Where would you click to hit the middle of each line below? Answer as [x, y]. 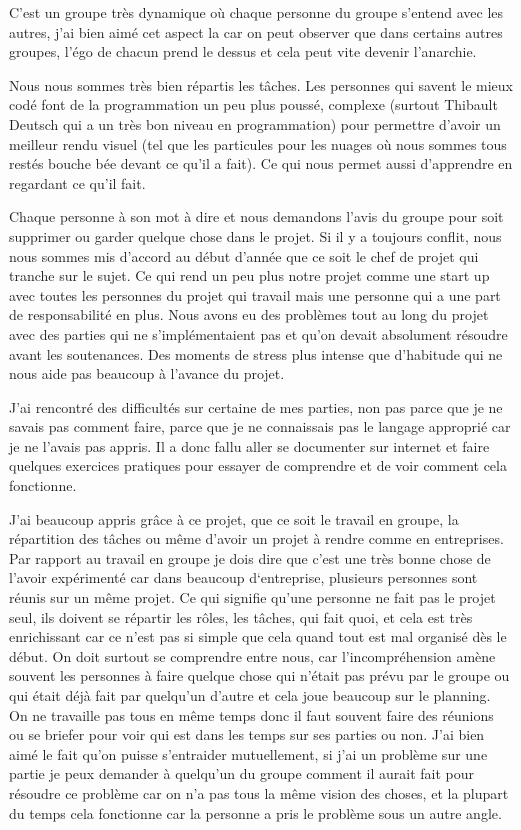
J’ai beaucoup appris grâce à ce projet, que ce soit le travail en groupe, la [234, 518]
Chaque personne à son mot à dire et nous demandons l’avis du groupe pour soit [256, 216]
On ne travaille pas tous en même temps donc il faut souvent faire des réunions [251, 714]
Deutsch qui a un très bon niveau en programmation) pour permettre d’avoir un [255, 123]
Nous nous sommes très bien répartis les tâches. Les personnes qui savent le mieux [261, 84]
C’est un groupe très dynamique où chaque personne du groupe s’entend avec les [256, 12]
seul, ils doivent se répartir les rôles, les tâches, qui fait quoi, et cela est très [241, 616]
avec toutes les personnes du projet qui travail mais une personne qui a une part [255, 294]
